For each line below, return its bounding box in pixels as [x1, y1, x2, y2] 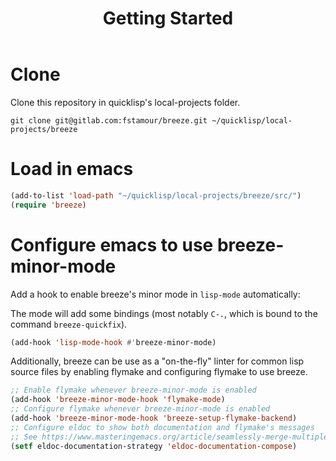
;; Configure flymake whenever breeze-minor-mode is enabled [10, 404, 271, 414]
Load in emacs [10, 158, 134, 181]
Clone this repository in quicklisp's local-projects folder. [10, 96, 241, 108]
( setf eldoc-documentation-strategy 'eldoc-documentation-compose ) [10, 441, 298, 451]
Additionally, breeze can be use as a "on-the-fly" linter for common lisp [10, 355, 305, 367]
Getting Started [102, 7, 234, 30]
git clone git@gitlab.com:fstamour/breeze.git [10, 115, 208, 126]
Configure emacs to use [10, 233, 214, 256]
